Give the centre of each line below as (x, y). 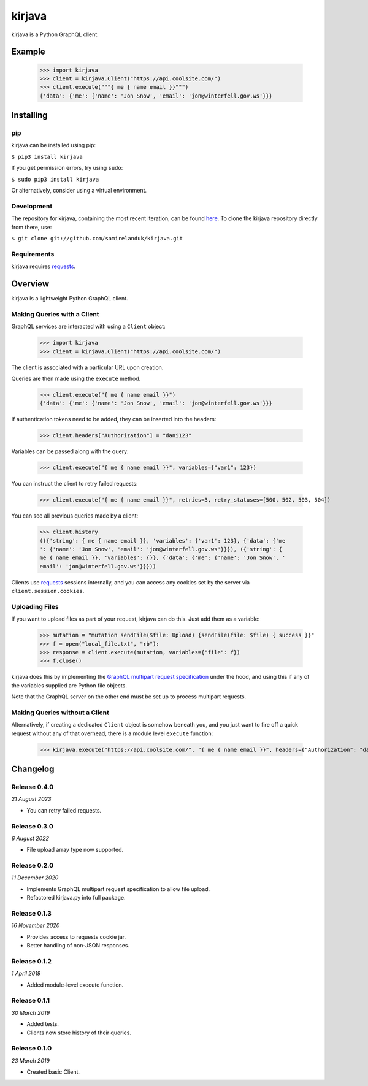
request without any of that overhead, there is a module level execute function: (112, 733)
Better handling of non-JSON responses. (78, 946)
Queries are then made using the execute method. (76, 378)
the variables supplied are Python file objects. (69, 685)
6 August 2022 (30, 838)
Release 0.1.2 (32, 961)
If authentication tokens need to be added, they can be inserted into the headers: (114, 419)
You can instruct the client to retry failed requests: (75, 484)
